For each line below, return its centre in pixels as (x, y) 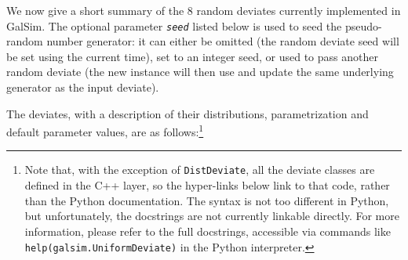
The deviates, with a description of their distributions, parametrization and (188, 113)
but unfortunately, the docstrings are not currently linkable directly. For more (212, 216)
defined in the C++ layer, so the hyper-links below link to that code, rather (207, 185)
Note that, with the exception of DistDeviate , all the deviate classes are (200, 170)
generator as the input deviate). (83, 87)
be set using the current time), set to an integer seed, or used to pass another (192, 56)
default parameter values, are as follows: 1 (105, 130)
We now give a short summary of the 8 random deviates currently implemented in (204, 10)
